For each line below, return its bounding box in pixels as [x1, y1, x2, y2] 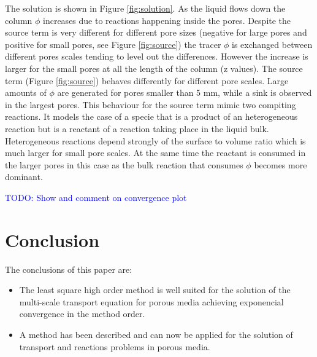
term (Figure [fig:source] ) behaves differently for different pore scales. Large [5, 74, 289, 87]
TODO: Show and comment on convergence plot [5, 190, 187, 203]
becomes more [254, 158, 307, 171]
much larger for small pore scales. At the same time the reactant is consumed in [5, 146, 306, 159]
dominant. [5, 170, 43, 183]
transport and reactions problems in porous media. [19, 340, 210, 353]
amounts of [5, 86, 47, 99]
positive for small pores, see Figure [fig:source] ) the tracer [5, 37, 221, 50]
